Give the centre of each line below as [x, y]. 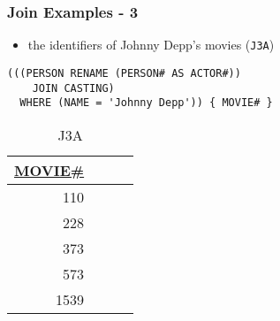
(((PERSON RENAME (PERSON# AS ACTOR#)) [124, 73]
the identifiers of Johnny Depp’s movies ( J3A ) [151, 45]
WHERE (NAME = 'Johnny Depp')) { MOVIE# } [146, 103]
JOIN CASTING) [73, 88]
